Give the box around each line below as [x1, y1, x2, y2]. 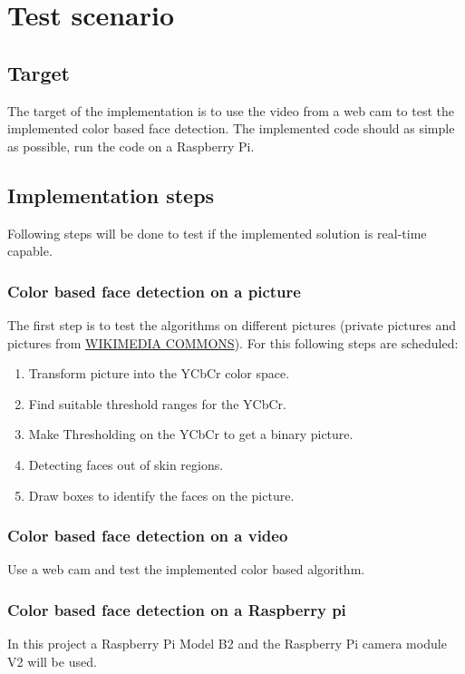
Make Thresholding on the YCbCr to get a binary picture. [28, 425, 354, 444]
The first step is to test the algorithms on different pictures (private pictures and [7, 315, 457, 334]
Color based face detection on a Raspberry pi [7, 598, 346, 620]
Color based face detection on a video [7, 524, 288, 547]
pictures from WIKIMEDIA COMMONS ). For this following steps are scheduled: [7, 333, 459, 352]
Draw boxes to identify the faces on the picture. [28, 485, 295, 504]
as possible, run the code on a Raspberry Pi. [7, 136, 255, 155]
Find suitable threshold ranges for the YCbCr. [28, 394, 286, 413]
